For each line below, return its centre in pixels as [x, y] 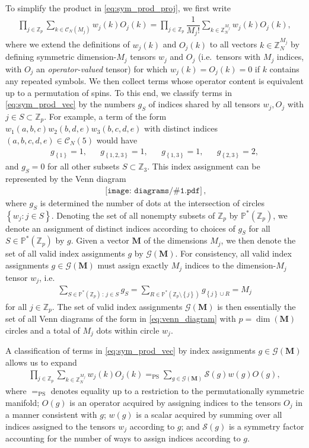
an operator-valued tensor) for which [102, 68]
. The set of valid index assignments [117, 306]
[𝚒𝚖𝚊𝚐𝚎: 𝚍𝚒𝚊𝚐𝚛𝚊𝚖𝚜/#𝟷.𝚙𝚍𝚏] [154, 191]
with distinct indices [181, 128]
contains [284, 68]
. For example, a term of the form [105, 116]
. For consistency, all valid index [233, 253]
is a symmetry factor [266, 426]
